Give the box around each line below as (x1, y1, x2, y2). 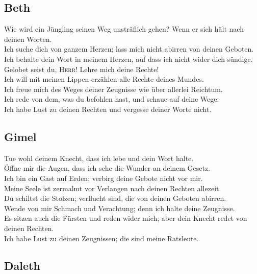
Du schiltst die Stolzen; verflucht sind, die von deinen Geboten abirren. (4, 193, 226, 203)
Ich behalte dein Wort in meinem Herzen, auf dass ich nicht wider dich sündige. (4, 53, 253, 64)
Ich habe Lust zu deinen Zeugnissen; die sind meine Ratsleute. (4, 233, 199, 243)
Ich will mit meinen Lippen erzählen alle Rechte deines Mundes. (4, 74, 204, 84)
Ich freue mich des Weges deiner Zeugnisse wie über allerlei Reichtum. (4, 83, 223, 94)
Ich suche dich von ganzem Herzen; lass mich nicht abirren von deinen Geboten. (4, 43, 254, 54)
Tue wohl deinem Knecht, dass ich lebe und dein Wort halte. (4, 152, 194, 163)
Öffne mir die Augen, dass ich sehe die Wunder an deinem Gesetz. (4, 163, 211, 173)
